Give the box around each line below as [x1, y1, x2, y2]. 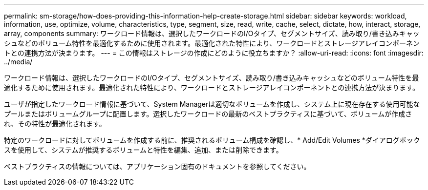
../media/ [4, 57, 33, 66]
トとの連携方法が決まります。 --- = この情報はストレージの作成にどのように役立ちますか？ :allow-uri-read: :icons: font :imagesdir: [4, 49, 424, 57]
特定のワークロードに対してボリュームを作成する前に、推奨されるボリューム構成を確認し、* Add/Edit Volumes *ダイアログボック [4, 136, 420, 144]
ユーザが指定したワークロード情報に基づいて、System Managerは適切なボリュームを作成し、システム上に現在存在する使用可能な [4, 100, 420, 108]
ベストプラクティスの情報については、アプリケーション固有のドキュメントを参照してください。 [4, 162, 311, 171]
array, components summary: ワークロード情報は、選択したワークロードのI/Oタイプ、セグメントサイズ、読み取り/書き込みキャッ [4, 29, 420, 38]
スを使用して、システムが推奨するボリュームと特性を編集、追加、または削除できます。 [4, 146, 283, 154]
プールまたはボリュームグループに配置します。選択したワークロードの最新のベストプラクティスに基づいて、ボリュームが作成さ [4, 110, 412, 118]
